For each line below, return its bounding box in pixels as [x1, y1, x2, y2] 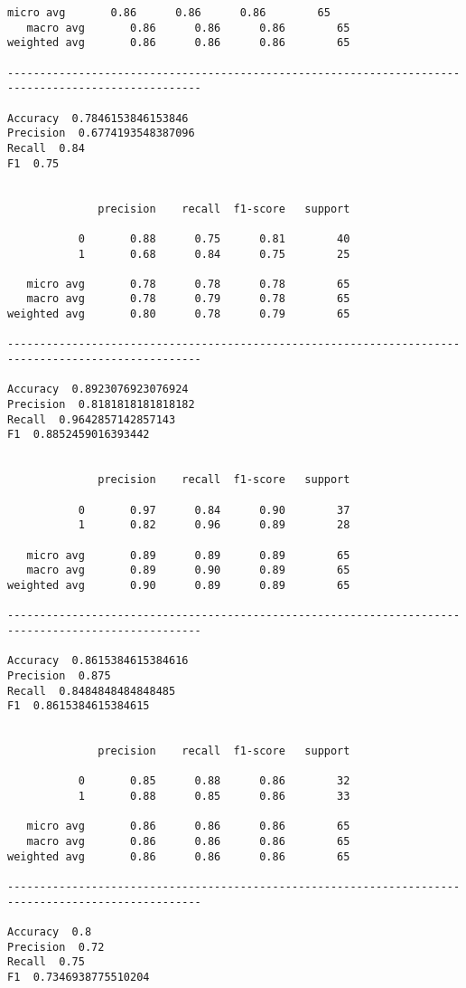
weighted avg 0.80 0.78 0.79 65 [7, 308, 350, 321]
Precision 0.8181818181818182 [7, 398, 195, 412]
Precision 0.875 [7, 669, 111, 682]
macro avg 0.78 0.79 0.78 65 [26, 292, 350, 306]
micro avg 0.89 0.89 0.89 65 [26, 548, 350, 562]
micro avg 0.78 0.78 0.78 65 [26, 277, 350, 290]
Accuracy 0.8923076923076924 [7, 383, 189, 396]
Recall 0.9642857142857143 [7, 413, 176, 426]
